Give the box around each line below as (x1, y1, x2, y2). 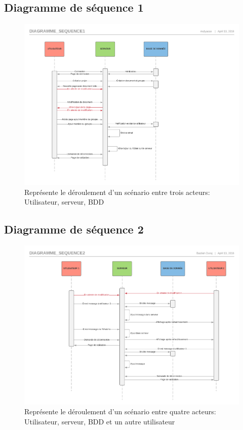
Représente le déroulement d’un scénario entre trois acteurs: (24, 186, 210, 197)
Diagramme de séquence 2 (4, 221, 144, 237)
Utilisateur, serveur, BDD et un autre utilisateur (24, 416, 175, 426)
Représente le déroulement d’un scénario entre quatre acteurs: (24, 406, 216, 417)
